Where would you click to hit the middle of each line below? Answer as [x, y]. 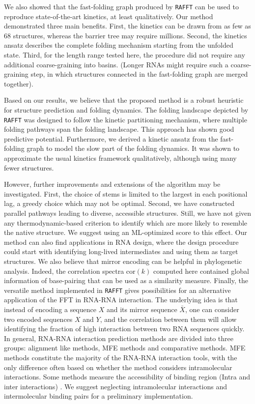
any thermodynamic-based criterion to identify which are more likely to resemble [126, 222]
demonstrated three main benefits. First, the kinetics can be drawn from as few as [127, 26]
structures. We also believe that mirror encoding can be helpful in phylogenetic [123, 261]
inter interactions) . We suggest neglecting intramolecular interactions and [115, 386]
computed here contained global [201, 271]
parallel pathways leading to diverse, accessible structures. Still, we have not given [128, 213]
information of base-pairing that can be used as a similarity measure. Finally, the [126, 280]
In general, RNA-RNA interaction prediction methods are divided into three [119, 338]
